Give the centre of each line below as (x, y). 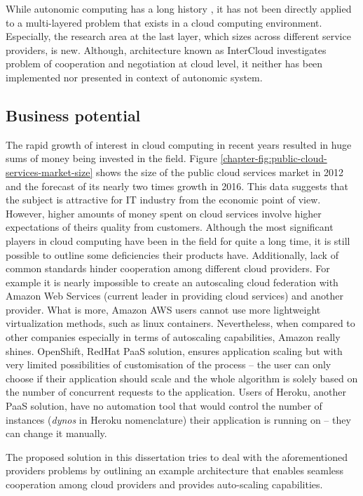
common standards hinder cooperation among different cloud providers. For (168, 268)
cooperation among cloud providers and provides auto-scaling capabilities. (164, 484)
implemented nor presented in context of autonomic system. (134, 77)
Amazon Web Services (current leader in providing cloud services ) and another (174, 296)
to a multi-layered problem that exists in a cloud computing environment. (164, 22)
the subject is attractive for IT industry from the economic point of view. (163, 200)
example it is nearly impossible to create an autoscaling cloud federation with (172, 282)
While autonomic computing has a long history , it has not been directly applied (179, 8)
